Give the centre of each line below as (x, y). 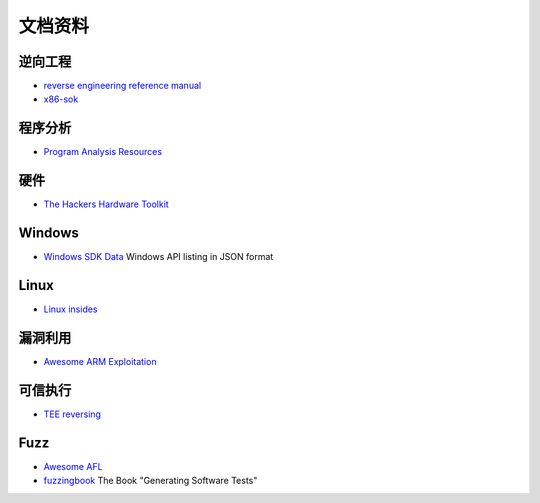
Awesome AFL (73, 466)
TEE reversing (72, 414)
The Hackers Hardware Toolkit (106, 204)
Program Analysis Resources (103, 152)
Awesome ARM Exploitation (100, 361)
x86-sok (61, 99)
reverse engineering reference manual (122, 86)
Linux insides (71, 309)
